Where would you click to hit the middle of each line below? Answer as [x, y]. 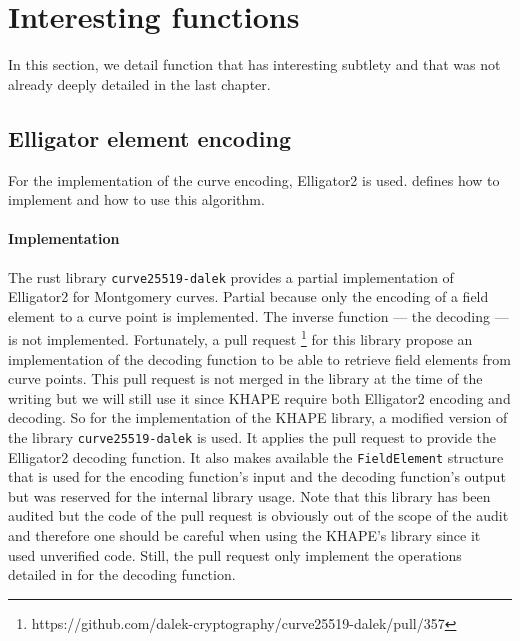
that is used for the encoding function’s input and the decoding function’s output [257, 476]
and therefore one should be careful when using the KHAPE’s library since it [244, 535]
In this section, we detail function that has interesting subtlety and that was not [254, 64]
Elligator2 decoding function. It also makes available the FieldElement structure [256, 456]
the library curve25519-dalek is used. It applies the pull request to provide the [252, 436]
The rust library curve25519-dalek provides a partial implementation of [231, 276]
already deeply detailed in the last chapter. [139, 83]
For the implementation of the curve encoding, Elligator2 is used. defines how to [254, 179]
